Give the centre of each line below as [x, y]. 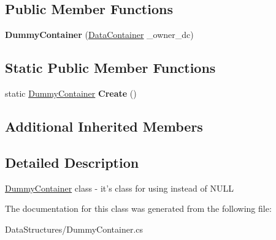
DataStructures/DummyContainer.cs [74, 229]
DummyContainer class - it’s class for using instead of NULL [119, 188]
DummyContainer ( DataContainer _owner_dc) [99, 35]
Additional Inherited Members [104, 126]
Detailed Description [72, 162]
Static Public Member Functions [110, 68]
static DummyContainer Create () [71, 93]
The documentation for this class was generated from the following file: [138, 208]
